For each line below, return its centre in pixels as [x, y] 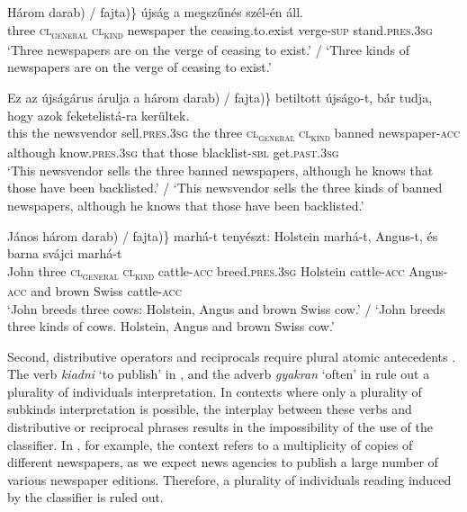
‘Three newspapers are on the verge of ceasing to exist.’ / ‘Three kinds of [208, 49]
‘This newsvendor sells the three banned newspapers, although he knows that [220, 170]
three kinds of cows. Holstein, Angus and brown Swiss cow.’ [171, 326]
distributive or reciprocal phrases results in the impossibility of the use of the [220, 427]
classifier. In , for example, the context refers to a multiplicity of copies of [210, 444]
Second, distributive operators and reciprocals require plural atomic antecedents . [232, 356]
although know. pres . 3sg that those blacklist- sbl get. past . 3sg [173, 153]
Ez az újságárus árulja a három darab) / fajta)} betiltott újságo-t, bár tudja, [220, 97]
